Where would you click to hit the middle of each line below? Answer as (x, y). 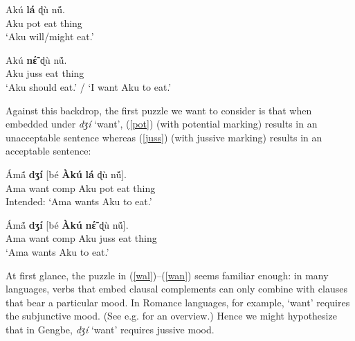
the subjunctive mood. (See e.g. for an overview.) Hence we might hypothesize (171, 316)
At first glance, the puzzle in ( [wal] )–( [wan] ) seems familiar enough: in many (167, 275)
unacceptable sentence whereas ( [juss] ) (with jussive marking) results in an (164, 137)
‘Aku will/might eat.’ (50, 36)
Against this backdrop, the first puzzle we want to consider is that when (159, 110)
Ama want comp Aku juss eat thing (81, 238)
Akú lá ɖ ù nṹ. (35, 9)
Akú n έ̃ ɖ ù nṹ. (36, 59)
